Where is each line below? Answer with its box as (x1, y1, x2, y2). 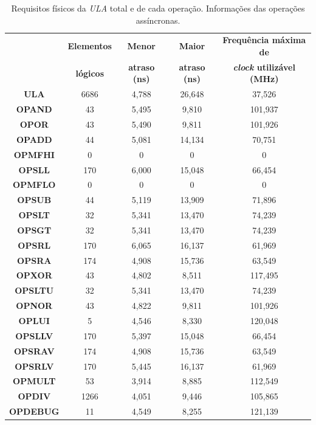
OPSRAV (13, 344, 55, 357)
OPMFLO (13, 178, 56, 191)
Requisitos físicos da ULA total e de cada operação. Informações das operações (11, 2, 305, 14)
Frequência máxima (222, 33, 306, 46)
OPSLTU (15, 284, 54, 297)
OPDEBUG (9, 405, 60, 418)
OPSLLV (15, 329, 53, 342)
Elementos (67, 40, 112, 52)
